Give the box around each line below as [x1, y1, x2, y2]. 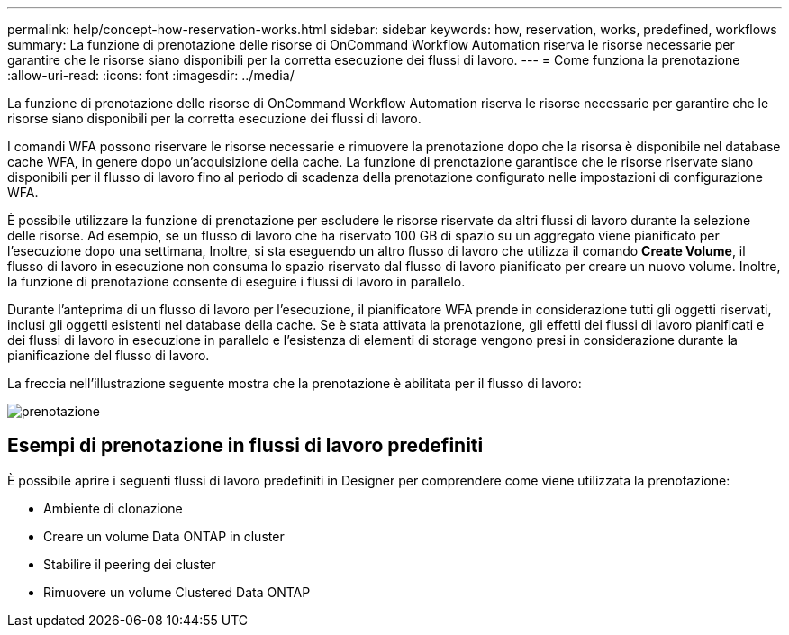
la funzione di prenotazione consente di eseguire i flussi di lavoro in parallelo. [7, 274, 466, 289]
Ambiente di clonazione [43, 500, 183, 516]
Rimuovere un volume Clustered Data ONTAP [43, 584, 311, 600]
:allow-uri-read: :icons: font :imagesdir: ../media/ [7, 68, 295, 83]
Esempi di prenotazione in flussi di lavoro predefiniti [7, 434, 484, 458]
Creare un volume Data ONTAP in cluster [43, 528, 285, 544]
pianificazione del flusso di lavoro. [7, 348, 210, 363]
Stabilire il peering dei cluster [43, 556, 216, 572]
